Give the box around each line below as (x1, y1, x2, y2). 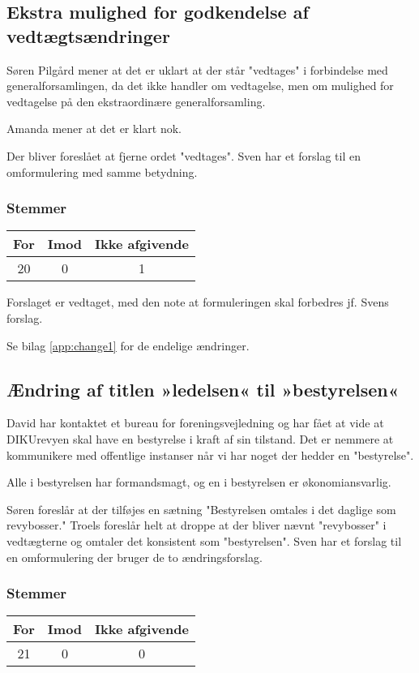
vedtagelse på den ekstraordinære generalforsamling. (6, 92, 266, 109)
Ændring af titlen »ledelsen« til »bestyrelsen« (6, 376, 400, 401)
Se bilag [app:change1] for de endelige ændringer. (6, 336, 250, 354)
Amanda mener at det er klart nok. (6, 120, 182, 137)
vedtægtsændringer (6, 23, 170, 48)
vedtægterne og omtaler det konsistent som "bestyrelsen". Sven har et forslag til (6, 532, 402, 549)
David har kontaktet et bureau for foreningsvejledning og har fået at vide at (6, 414, 384, 431)
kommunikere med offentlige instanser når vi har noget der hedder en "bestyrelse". (6, 446, 414, 463)
